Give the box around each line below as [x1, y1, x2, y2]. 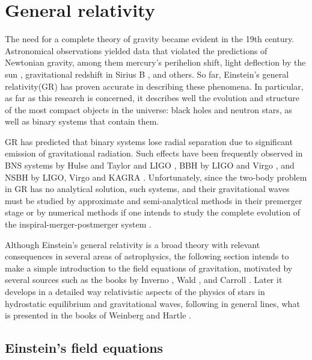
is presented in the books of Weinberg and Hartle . [5, 309, 191, 321]
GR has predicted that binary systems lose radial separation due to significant [5, 135, 293, 147]
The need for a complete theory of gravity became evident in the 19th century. [5, 33, 295, 45]
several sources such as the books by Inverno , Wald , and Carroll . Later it [5, 273, 283, 286]
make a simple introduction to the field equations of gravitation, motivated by [5, 261, 293, 274]
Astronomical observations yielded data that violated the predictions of [5, 44, 268, 57]
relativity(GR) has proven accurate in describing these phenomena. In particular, [5, 79, 304, 92]
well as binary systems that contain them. [5, 115, 159, 128]
